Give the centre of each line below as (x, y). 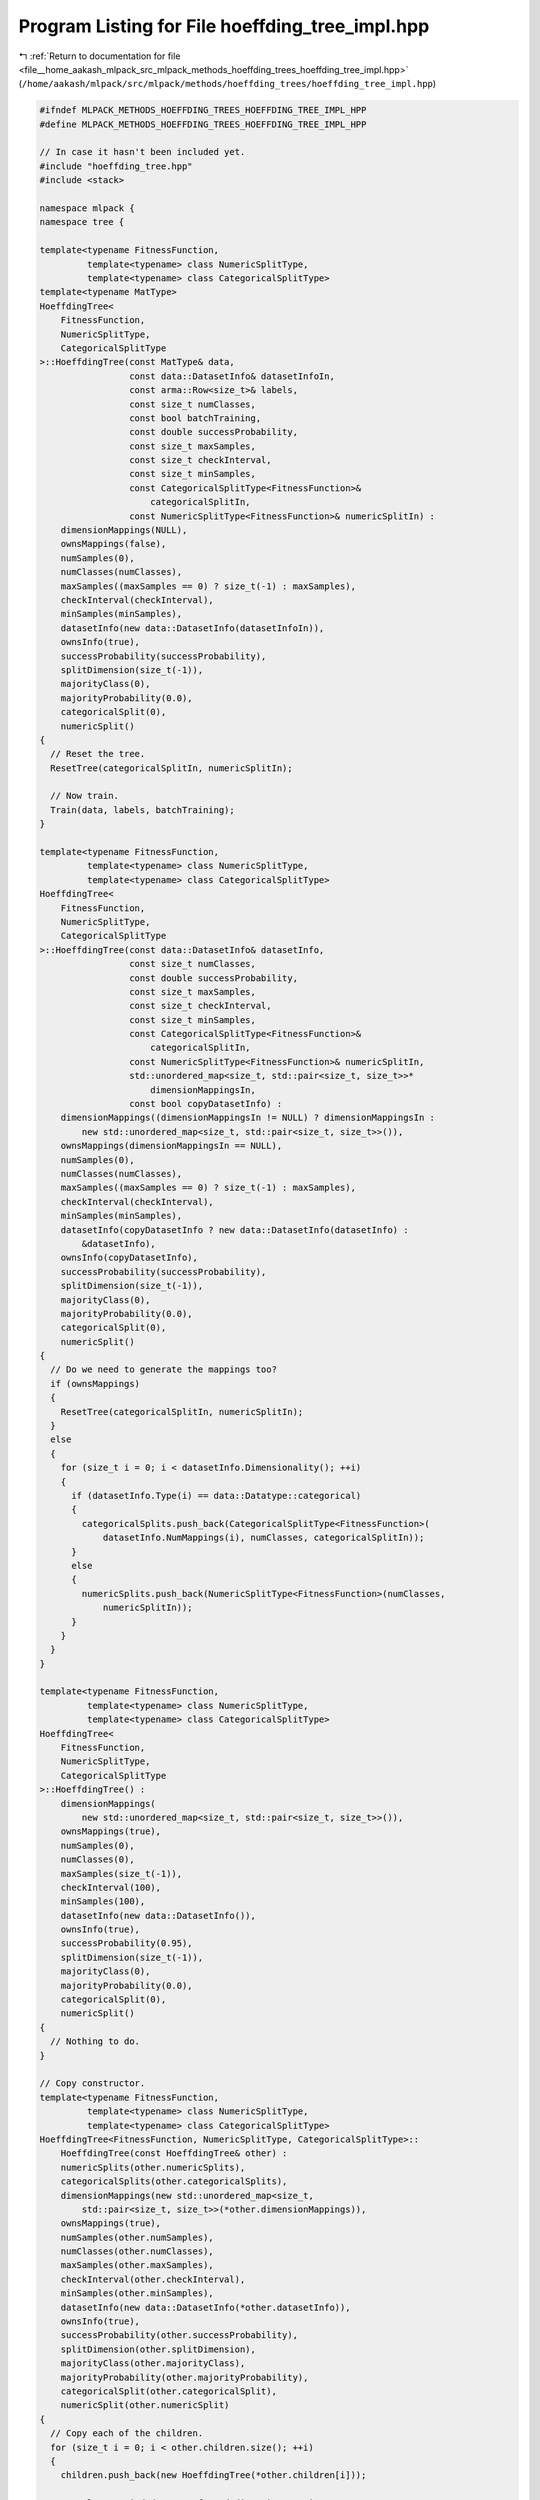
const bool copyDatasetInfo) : (205, 1104)
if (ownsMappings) (95, 1383)
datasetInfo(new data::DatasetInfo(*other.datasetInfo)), (205, 2307)
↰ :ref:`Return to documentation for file (99, 56)
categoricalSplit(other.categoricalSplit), (168, 2391)
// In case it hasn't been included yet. (142, 152)
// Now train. (85, 796)
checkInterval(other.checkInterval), (153, 2279)
